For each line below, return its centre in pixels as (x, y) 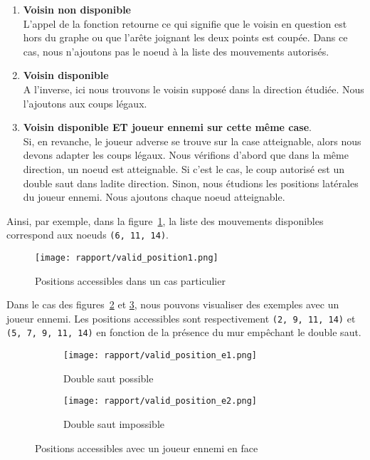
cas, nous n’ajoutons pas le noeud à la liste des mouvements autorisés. (176, 51)
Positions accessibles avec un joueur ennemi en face (147, 448)
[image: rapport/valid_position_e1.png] (160, 356)
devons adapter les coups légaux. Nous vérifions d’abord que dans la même (186, 155)
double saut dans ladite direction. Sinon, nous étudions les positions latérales (191, 183)
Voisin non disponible (77, 9)
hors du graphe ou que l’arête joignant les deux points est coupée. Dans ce (185, 37)
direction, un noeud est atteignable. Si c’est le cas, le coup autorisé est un (184, 168)
